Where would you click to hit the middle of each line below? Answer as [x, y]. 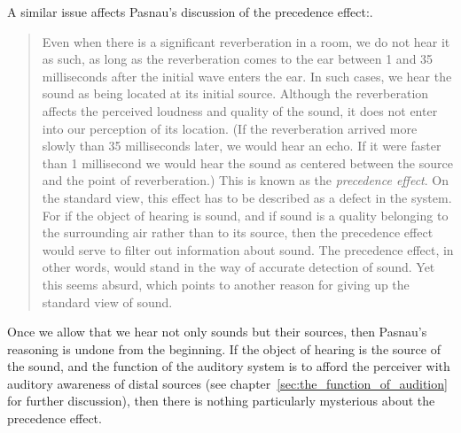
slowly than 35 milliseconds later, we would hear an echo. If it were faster [242, 146]
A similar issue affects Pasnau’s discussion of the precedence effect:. [190, 12]
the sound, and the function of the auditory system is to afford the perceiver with [229, 366]
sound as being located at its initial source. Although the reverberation [235, 93]
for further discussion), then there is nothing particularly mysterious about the [221, 401]
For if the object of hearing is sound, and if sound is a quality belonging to [245, 215]
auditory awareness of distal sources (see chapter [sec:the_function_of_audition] [227, 383]
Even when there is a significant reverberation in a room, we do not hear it [246, 41]
